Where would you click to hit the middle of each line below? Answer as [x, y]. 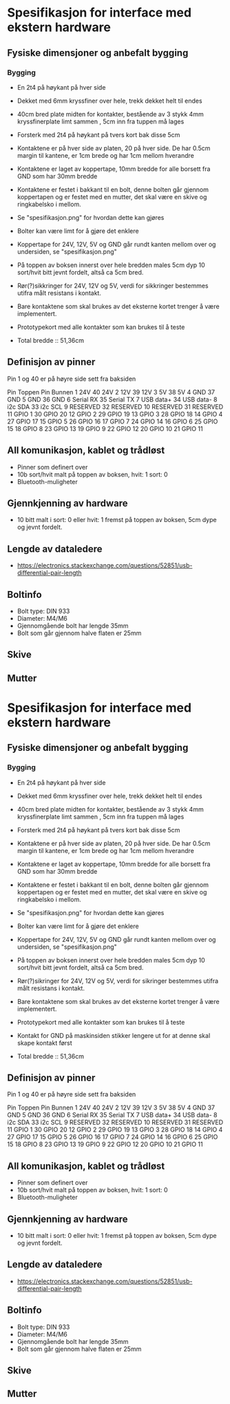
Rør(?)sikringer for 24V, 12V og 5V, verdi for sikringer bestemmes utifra [118, 981]
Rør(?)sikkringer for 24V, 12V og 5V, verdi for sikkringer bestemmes [113, 285]
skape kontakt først [44, 1043]
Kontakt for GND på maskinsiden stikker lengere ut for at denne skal [114, 1035]
